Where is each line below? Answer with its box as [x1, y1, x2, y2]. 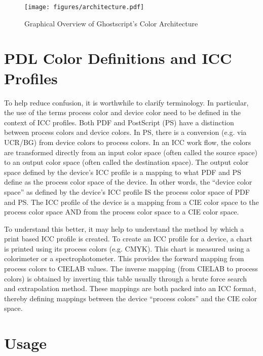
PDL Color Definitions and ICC [4, 48, 232, 68]
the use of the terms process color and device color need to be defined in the [4, 107, 241, 118]
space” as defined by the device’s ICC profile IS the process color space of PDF [4, 186, 250, 197]
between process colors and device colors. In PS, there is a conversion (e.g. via [4, 127, 247, 137]
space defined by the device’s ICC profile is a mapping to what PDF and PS [4, 166, 241, 177]
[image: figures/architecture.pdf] [24, 4, 144, 11]
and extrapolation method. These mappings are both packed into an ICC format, [4, 283, 256, 294]
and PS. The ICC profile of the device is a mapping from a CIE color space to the [4, 196, 259, 207]
